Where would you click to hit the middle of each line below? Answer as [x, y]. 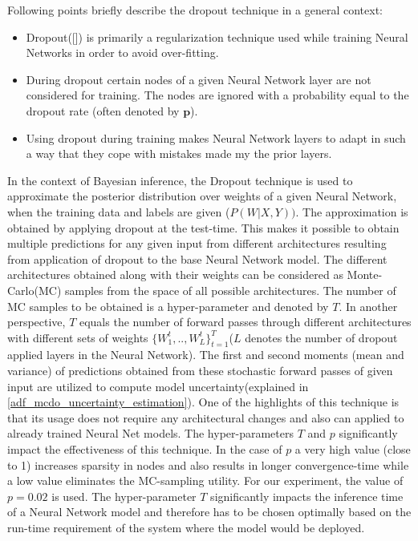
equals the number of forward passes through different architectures [245, 322]
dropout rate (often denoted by [103, 110]
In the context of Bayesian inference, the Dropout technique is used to [180, 180]
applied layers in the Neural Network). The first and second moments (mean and [206, 355]
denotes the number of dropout [321, 337]
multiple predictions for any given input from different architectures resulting [197, 243]
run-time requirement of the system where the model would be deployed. [186, 528]
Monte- [365, 275]
